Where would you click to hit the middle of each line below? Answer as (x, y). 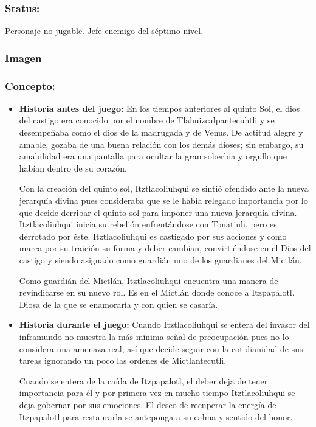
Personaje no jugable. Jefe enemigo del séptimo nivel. (104, 31)
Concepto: (30, 85)
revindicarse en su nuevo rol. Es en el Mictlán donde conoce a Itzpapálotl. (157, 292)
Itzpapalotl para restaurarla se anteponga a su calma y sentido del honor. (156, 416)
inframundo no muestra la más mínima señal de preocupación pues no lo (154, 336)
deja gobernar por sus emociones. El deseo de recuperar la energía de (148, 404)
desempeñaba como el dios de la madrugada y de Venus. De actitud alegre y (161, 132)
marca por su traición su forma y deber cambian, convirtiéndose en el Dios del (165, 248)
